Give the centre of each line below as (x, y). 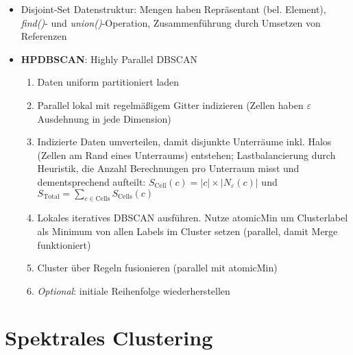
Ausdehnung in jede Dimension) (104, 118)
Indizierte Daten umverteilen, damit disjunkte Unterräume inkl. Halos (184, 142)
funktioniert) (64, 244)
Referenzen (44, 36)
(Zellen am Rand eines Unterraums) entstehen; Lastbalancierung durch (186, 155)
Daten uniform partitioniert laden (108, 82)
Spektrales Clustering (109, 338)
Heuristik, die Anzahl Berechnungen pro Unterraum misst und (168, 168)
